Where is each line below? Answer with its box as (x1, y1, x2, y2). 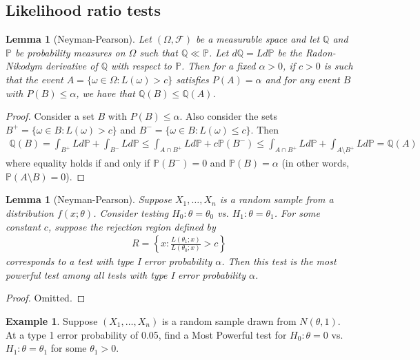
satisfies (176, 72, 209, 86)
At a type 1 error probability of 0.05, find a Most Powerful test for (6, 327, 287, 341)
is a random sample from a (219, 192, 334, 207)
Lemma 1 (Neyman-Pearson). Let (6, 32, 152, 46)
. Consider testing (93, 205, 169, 220)
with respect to (111, 59, 172, 73)
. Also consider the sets (179, 109, 277, 123)
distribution (6, 205, 54, 220)
